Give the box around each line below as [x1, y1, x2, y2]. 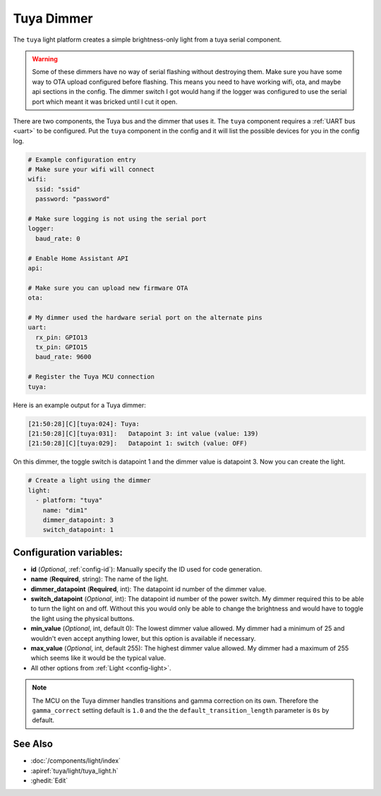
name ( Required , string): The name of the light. [30, 575, 169, 584]
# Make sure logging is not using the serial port [28, 215, 207, 222]
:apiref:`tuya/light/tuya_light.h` [30, 766, 119, 775]
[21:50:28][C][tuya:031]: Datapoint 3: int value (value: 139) [28, 430, 259, 438]
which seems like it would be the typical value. [30, 653, 166, 663]
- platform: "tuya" [35, 496, 103, 505]
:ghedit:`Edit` [30, 776, 68, 785]
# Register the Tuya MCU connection [28, 373, 155, 381]
